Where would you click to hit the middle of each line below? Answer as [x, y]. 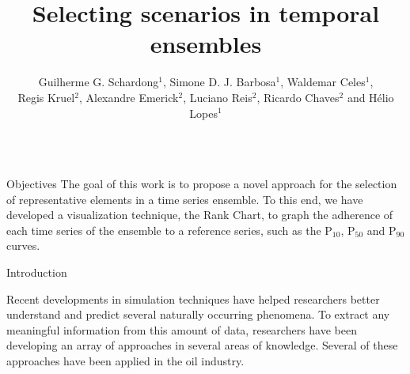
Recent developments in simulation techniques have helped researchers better [193, 298]
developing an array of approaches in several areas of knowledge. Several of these [202, 345]
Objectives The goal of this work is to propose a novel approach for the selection [202, 184]
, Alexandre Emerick [129, 97]
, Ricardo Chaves [298, 97]
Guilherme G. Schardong [99, 82]
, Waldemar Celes [323, 82]
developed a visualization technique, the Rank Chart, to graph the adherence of [200, 215]
